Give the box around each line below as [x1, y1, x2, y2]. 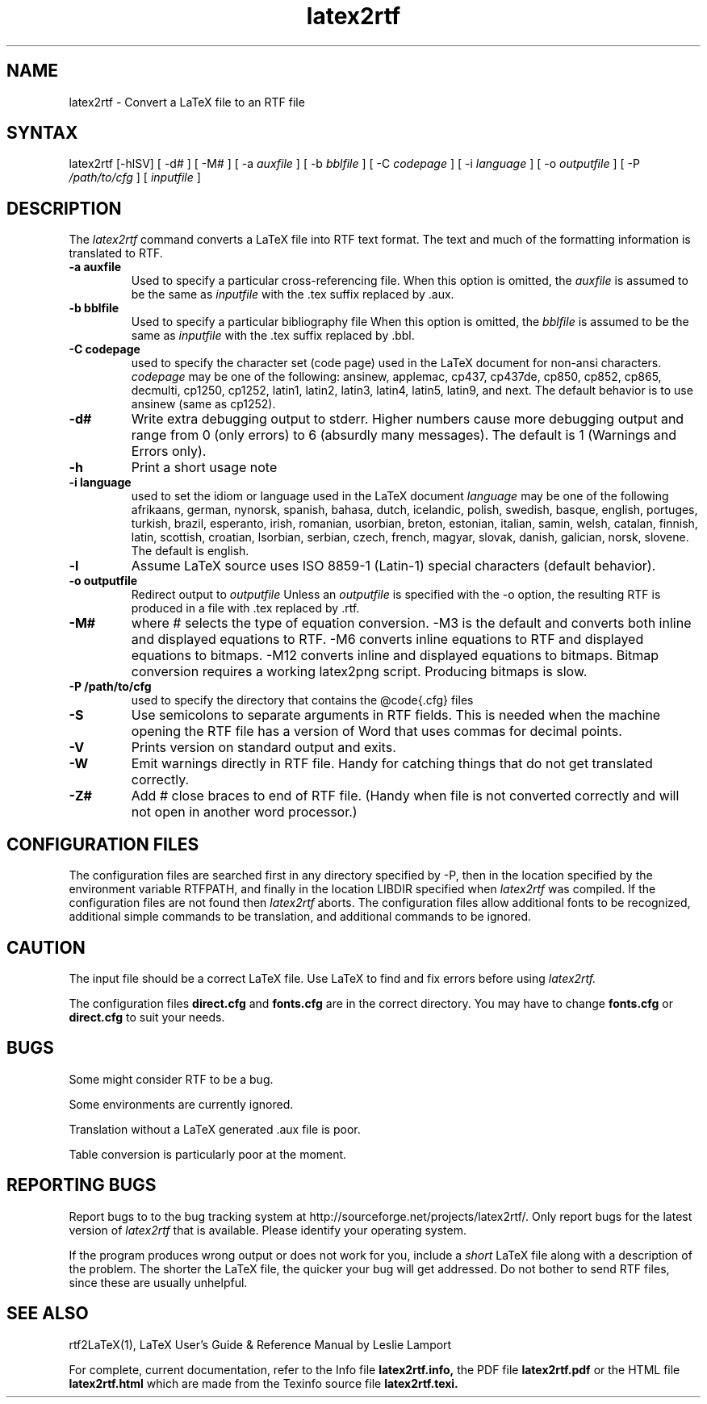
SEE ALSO [6, 1303, 89, 1324]
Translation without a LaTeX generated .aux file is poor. [69, 1122, 361, 1136]
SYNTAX [6, 123, 78, 144]
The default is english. [131, 544, 249, 558]
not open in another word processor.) [131, 804, 358, 821]
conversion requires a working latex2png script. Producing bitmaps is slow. [131, 663, 588, 680]
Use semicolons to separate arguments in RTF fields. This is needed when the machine [131, 707, 661, 724]
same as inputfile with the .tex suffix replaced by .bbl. [131, 328, 415, 343]
